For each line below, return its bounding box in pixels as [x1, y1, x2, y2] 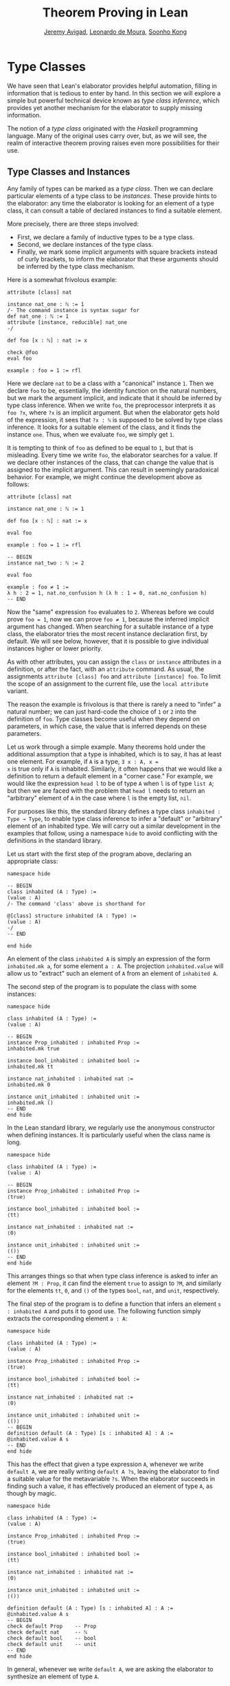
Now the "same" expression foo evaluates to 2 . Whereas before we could [7, 607, 214, 616]
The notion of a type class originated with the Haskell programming [7, 124, 198, 132]
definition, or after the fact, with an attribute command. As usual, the [7, 665, 205, 673]
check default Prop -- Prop [7, 1623, 97, 1630]
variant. [7, 686, 29, 695]
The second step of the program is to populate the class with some [7, 982, 197, 991]
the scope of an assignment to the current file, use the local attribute [7, 679, 209, 688]
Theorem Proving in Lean [42, 5, 189, 21]
